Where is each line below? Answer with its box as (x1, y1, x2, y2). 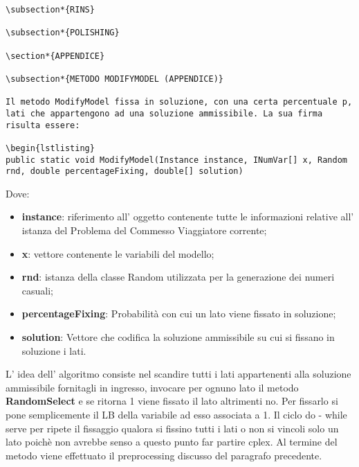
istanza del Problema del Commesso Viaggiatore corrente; (21, 223, 267, 238)
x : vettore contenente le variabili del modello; (21, 246, 214, 261)
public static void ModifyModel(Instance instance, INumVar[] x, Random (6, 155, 347, 165)
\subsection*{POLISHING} (6, 28, 120, 38)
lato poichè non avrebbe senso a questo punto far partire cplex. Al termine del (6, 434, 338, 449)
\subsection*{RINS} (6, 5, 95, 15)
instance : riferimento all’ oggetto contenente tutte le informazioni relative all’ (21, 209, 354, 224)
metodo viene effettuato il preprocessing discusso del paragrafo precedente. (6, 448, 322, 462)
